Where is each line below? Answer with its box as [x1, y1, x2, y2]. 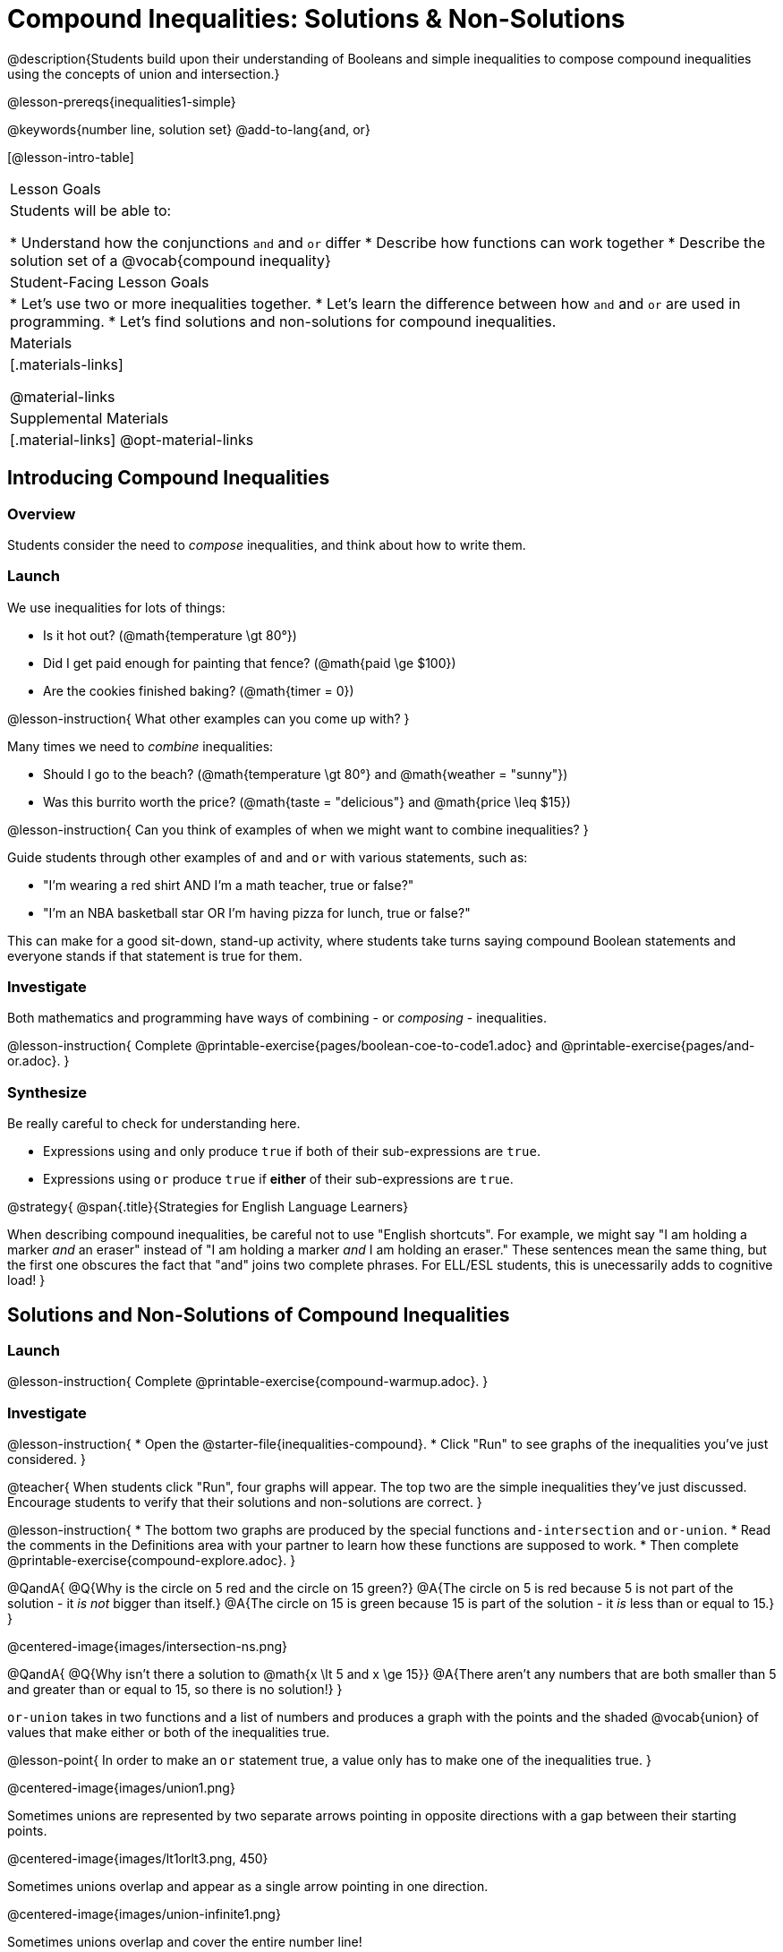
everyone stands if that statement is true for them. [7, 947, 302, 963]
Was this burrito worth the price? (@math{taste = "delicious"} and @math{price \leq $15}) [43, 793, 571, 809]
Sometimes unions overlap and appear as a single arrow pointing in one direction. [7, 1879, 489, 1895]
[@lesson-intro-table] [7, 149, 134, 165]
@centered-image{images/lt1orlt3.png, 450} [7, 1851, 268, 1867]
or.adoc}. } [7, 1053, 70, 1069]
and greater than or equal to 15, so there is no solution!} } [7, 1682, 343, 1698]
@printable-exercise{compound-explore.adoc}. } [7, 1553, 296, 1569]
